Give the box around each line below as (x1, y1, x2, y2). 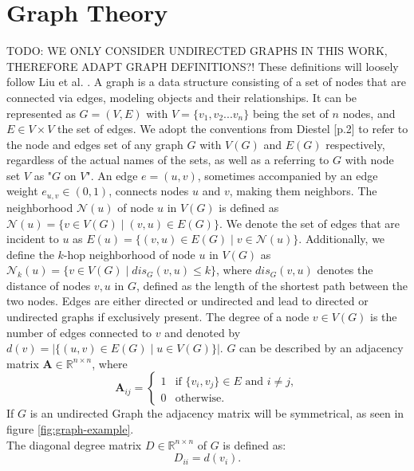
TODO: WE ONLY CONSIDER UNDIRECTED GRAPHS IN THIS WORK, (6, 42, 388, 59)
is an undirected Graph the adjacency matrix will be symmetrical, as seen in (30, 405, 404, 422)
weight (6, 183, 38, 199)
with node (345, 151, 394, 168)
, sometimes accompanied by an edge (197, 167, 378, 183)
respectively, (325, 135, 385, 152)
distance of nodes (6, 277, 91, 293)
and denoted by (164, 324, 241, 340)
